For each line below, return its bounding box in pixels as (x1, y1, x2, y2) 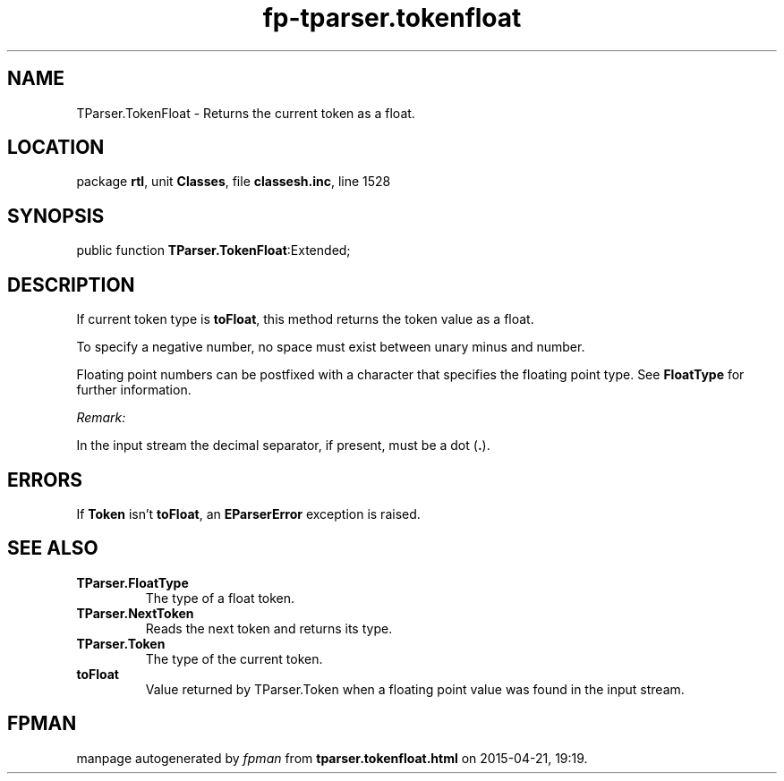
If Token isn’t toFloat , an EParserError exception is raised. (76, 505, 421, 522)
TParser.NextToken (76, 605, 194, 621)
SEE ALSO (7, 537, 98, 560)
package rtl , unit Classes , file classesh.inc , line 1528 (76, 174, 391, 190)
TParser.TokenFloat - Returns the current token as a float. (76, 105, 415, 121)
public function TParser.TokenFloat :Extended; (76, 242, 351, 259)
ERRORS (7, 468, 83, 491)
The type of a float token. (145, 590, 295, 606)
